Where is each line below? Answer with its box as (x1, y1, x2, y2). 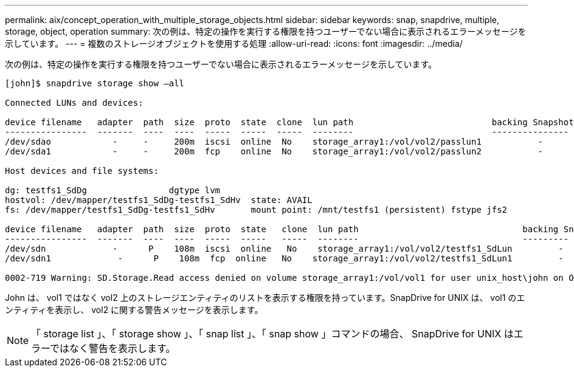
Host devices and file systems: (5, 166, 159, 176)
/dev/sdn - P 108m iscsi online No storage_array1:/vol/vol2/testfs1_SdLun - (5, 244, 564, 253)
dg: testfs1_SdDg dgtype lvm (5, 185, 221, 195)
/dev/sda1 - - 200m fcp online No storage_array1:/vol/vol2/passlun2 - (5, 146, 544, 156)
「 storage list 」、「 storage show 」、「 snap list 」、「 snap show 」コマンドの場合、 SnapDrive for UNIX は (31, 328, 514, 340)
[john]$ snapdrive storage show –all (5, 78, 185, 88)
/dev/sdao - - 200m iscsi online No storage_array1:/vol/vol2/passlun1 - (5, 137, 544, 146)
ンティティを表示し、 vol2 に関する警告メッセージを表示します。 (5, 305, 263, 315)
